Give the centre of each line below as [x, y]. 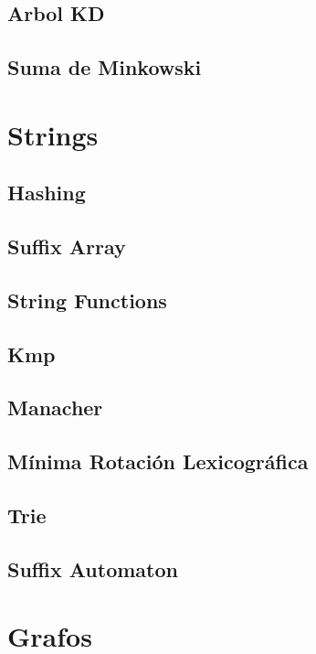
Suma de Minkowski [105, 67]
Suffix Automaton [93, 568]
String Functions [87, 300]
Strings [53, 134]
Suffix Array [67, 247]
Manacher [55, 407]
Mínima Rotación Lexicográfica [158, 461]
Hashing [47, 193]
